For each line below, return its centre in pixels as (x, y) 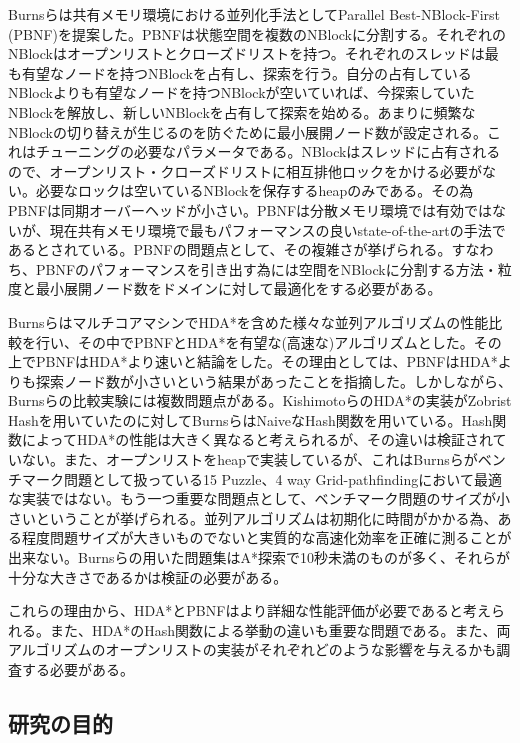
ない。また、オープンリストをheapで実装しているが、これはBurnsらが (249, 459)
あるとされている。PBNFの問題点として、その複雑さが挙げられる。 (230, 249)
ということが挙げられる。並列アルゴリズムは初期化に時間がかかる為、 (266, 517)
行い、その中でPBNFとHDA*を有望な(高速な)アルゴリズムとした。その (268, 341)
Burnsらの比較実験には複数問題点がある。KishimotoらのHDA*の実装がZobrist (260, 400)
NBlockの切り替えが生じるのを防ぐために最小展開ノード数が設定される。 (247, 131)
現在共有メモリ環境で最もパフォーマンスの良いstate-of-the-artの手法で (277, 229)
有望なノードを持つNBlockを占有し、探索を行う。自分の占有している (246, 72)
